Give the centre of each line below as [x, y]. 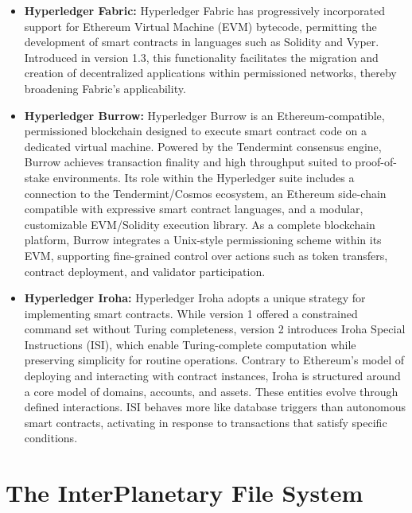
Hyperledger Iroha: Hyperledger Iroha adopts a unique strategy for [195, 298]
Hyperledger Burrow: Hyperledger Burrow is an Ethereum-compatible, [204, 115]
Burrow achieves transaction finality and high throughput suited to [188, 162]
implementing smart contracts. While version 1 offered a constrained [191, 313]
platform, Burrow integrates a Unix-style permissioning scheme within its [203, 240]
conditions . [51, 438]
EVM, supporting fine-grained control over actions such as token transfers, [206, 255]
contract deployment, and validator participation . [145, 271]
